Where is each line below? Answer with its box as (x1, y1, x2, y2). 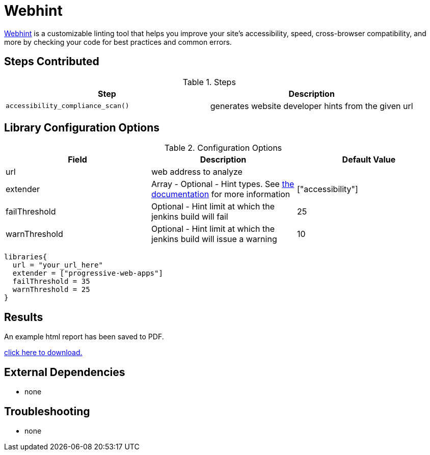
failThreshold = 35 (12, 277, 90, 286)
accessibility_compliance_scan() (6, 102, 129, 110)
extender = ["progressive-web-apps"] (12, 269, 163, 278)
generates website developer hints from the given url (210, 100, 413, 111)
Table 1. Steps (182, 76, 236, 87)
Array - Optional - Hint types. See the (151, 179, 294, 190)
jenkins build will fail (151, 211, 228, 222)
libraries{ (4, 253, 47, 261)
